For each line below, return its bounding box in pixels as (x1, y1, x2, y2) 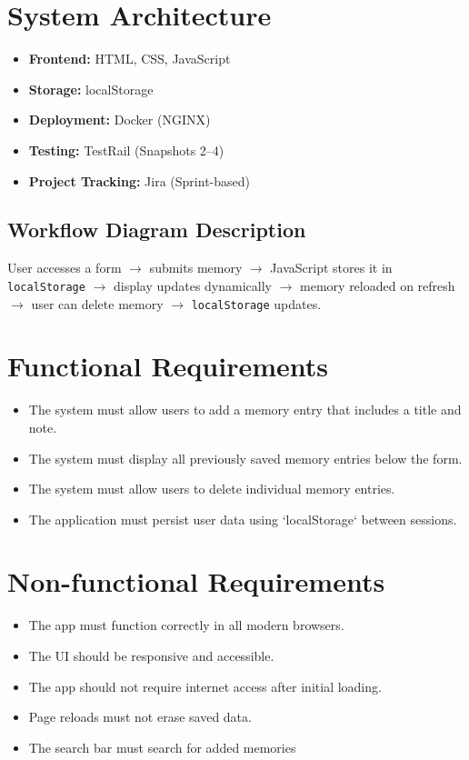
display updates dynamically (113, 275, 272, 295)
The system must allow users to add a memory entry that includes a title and (28, 400, 462, 419)
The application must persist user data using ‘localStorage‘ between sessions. (28, 509, 457, 528)
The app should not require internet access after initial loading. (28, 676, 382, 695)
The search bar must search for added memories (28, 737, 296, 756)
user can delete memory (31, 294, 164, 313)
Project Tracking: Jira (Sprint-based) (28, 171, 250, 190)
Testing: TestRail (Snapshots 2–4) (28, 140, 225, 159)
